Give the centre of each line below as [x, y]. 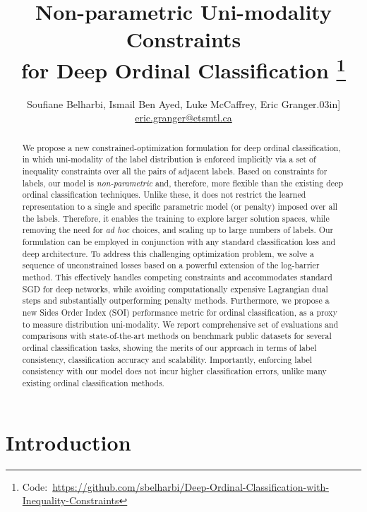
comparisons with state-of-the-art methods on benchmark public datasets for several [177, 336]
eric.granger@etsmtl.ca [183, 118]
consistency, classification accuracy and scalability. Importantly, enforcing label [167, 359]
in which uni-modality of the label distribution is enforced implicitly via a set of [169, 159]
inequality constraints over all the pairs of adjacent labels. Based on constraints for [175, 171]
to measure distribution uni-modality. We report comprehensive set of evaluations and [180, 324]
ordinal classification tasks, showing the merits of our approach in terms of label [169, 347]
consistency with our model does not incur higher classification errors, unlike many [174, 371]
